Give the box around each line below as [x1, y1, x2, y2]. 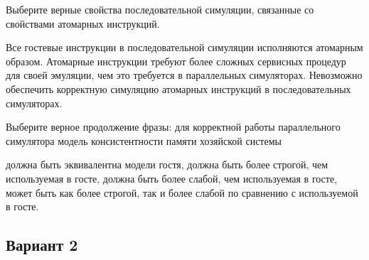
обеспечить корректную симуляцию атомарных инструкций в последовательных [6, 81, 351, 96]
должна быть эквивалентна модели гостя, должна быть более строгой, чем [6, 157, 328, 172]
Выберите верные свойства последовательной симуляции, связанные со [6, 2, 314, 16]
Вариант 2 [6, 234, 78, 256]
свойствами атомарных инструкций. [6, 16, 160, 31]
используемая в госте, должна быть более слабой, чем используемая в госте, [6, 170, 338, 185]
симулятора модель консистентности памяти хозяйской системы [6, 133, 282, 148]
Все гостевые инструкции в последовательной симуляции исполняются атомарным [6, 40, 363, 55]
